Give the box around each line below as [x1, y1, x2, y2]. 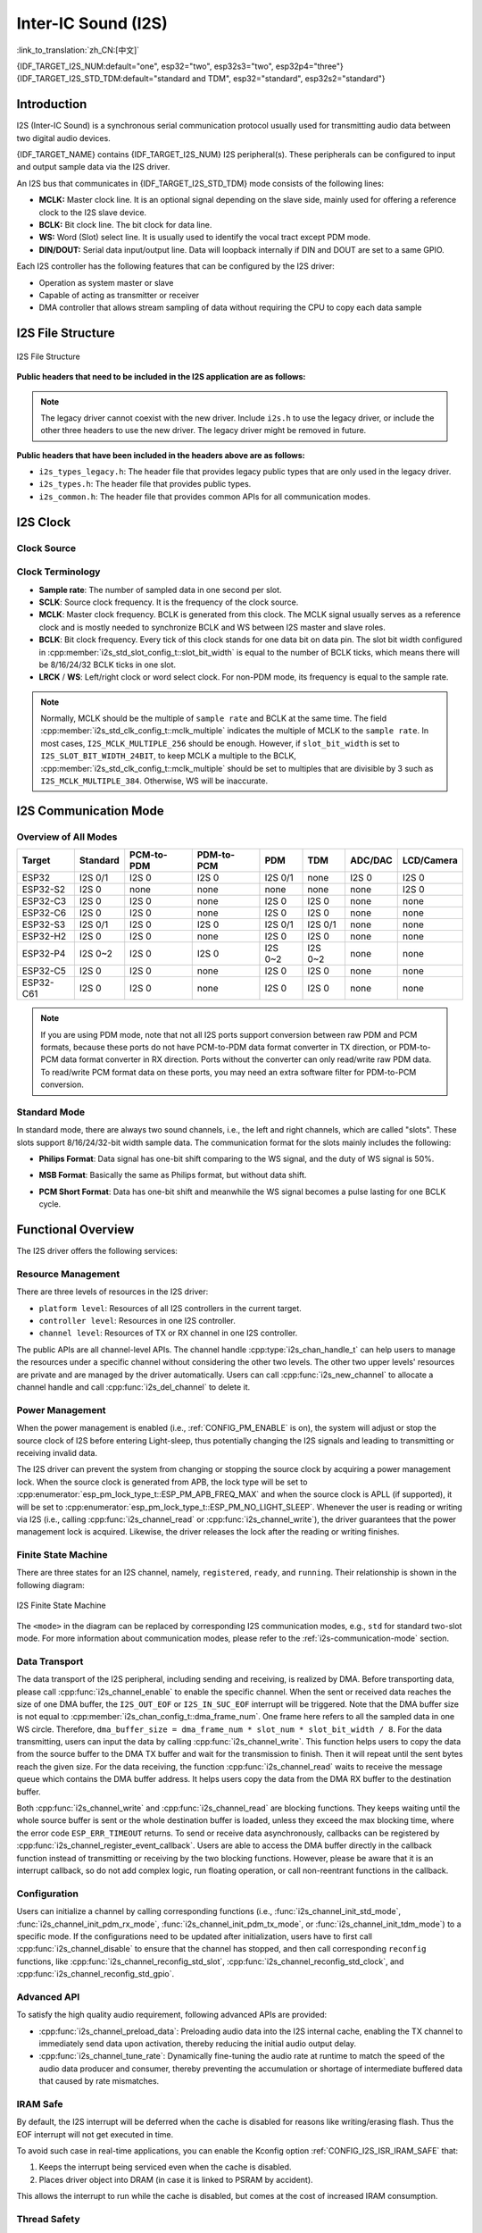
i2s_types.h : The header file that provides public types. [38, 479, 252, 489]
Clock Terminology [16, 565, 101, 578]
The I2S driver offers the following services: [16, 1246, 179, 1257]
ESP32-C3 [21, 895, 67, 907]
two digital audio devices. [16, 132, 111, 143]
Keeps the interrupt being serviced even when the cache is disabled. [38, 2162, 292, 2172]
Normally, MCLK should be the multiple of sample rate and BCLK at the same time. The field [40, 713, 387, 723]
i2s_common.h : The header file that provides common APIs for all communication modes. [38, 491, 370, 502]
